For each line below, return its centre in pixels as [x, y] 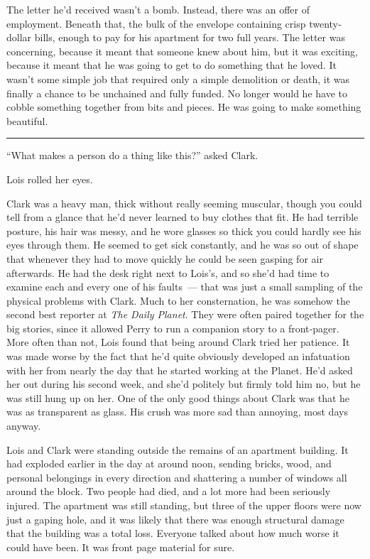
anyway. [24, 426]
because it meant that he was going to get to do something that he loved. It [172, 65]
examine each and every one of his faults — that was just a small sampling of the [185, 287]
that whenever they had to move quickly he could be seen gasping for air [165, 258]
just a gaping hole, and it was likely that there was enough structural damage [175, 519]
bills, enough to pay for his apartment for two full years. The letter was [190, 37]
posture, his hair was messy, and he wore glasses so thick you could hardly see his [184, 230]
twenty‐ [325, 23]
